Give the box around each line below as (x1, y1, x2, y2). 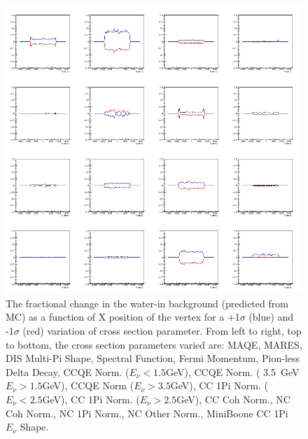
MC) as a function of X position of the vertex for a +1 (6, 309, 240, 324)
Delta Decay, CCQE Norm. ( (6, 364, 129, 379)
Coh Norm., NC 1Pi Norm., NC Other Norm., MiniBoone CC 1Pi (6, 405, 288, 420)
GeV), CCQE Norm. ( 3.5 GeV (165, 364, 300, 379)
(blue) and (248, 309, 294, 324)
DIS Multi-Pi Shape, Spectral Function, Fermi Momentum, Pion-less (6, 351, 300, 365)
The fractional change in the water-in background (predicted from (6, 295, 288, 310)
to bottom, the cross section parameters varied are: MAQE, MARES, (6, 337, 302, 351)
